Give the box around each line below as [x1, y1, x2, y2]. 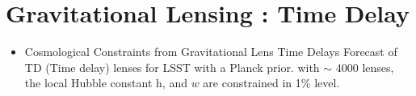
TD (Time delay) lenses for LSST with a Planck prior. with [24, 58, 320, 75]
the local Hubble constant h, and [24, 74, 187, 91]
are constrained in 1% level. [203, 74, 340, 91]
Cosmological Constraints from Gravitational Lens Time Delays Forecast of [24, 43, 397, 60]
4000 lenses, [335, 58, 394, 75]
